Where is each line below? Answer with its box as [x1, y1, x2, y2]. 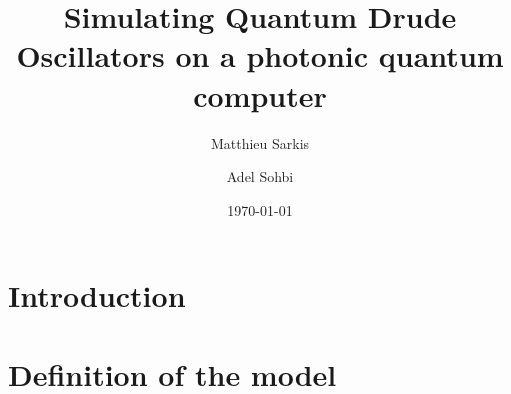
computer [193, 74, 327, 115]
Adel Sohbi [226, 166, 294, 187]
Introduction [8, 275, 186, 316]
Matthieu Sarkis [210, 132, 310, 153]
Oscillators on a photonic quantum [16, 35, 504, 76]
